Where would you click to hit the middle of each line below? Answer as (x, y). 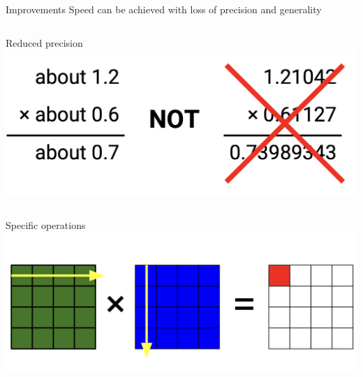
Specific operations (46, 224)
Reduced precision (44, 42)
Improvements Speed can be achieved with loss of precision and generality (164, 9)
